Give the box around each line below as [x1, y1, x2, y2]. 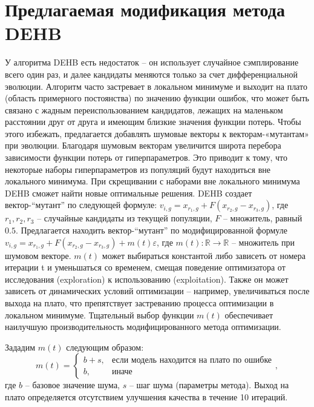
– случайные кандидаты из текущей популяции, [37, 212, 212, 224]
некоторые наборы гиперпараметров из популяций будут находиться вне [5, 163, 270, 175]
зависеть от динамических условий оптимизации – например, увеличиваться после [5, 284, 310, 297]
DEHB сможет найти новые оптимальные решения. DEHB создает [5, 186, 252, 199]
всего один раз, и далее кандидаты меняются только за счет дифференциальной [5, 67, 298, 80]
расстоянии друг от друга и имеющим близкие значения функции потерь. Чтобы [5, 115, 301, 128]
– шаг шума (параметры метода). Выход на [129, 378, 289, 391]
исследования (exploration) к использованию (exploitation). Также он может [5, 272, 289, 285]
